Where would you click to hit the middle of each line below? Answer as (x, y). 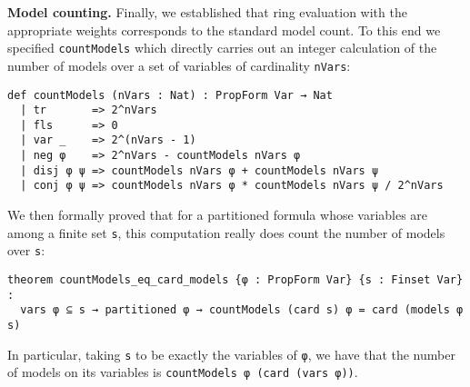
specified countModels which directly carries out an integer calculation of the (222, 48)
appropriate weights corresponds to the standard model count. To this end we (224, 30)
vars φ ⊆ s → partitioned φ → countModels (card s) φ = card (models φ (242, 310)
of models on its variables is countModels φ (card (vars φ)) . (183, 372)
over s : (26, 250)
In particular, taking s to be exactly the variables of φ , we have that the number (231, 354)
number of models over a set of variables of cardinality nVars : (179, 65)
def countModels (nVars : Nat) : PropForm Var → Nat (170, 95)
